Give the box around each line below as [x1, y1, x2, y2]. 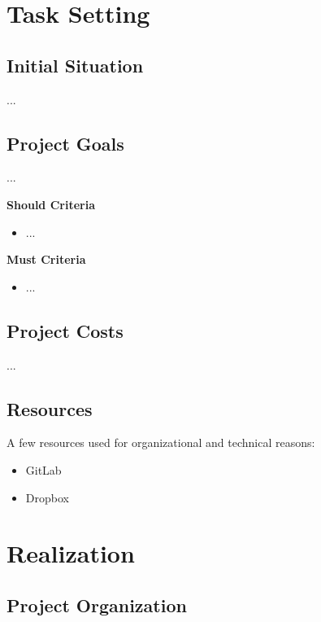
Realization [7, 537, 135, 570]
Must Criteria [7, 251, 86, 268]
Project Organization [7, 592, 187, 617]
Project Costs [7, 318, 124, 343]
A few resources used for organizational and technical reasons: [7, 434, 315, 451]
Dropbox [25, 488, 69, 506]
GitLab [25, 461, 62, 478]
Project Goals [7, 130, 124, 155]
